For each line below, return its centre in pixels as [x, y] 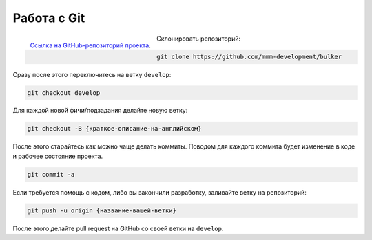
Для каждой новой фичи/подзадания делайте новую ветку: [100, 111]
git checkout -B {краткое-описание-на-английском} [115, 129]
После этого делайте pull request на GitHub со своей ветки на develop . [118, 228]
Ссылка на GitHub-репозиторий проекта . [90, 45]
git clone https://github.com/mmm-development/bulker [249, 56]
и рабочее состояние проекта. [58, 156]
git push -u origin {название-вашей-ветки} [102, 210]
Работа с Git [49, 18]
